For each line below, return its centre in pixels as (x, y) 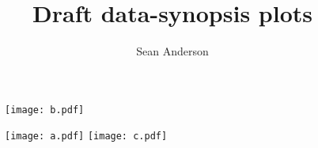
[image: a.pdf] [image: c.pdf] (86, 137)
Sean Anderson (172, 51)
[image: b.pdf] (45, 110)
